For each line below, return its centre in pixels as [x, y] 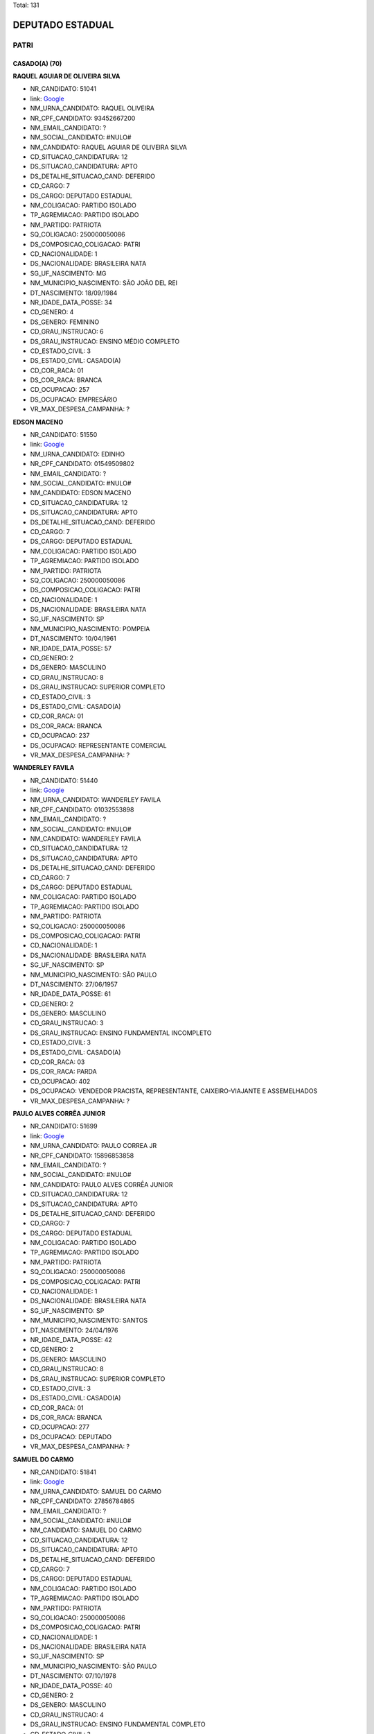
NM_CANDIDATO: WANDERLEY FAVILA [86, 839]
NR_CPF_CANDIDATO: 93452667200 [83, 118]
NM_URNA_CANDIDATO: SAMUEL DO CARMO [96, 1491]
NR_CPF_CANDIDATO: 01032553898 [82, 809]
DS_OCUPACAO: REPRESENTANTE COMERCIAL [98, 745]
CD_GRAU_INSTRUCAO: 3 [67, 1023]
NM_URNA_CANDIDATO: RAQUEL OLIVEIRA [92, 108]
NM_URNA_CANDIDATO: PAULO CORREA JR [93, 1146]
